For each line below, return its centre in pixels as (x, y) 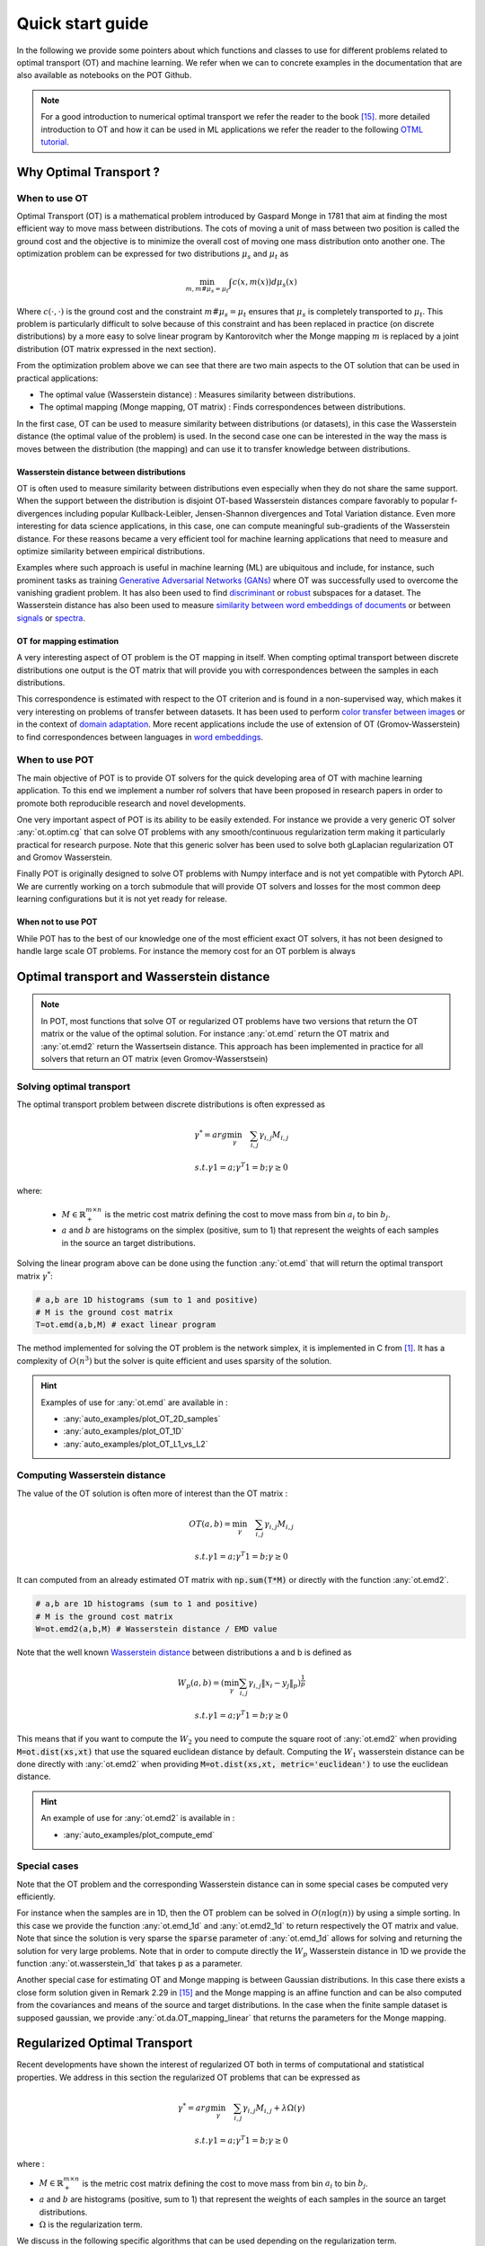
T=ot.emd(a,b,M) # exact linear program (125, 1325)
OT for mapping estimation (68, 641)
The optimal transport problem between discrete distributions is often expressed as (171, 1104)
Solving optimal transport (74, 1086)
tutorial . (55, 141)
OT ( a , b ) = (210, 1524)
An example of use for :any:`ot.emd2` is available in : (138, 1818)
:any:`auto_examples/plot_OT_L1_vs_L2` (136, 1444)
